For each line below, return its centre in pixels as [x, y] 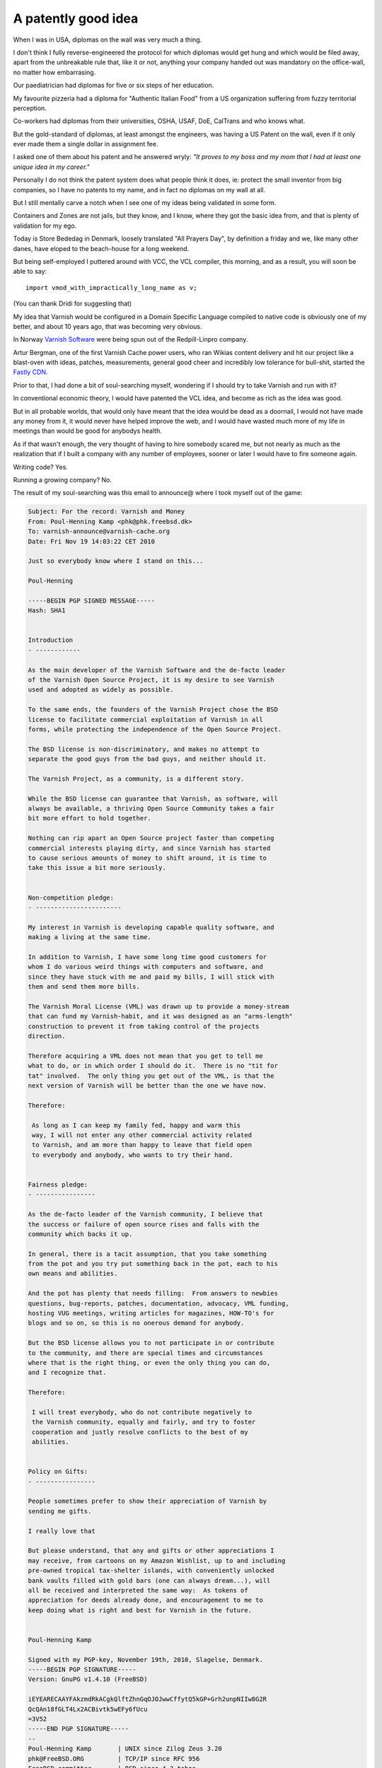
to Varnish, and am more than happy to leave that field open [142, 1145]
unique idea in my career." [51, 167]
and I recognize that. [67, 1373]
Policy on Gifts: [58, 1472]
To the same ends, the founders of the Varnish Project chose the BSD [153, 710]
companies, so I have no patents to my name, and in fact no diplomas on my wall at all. [139, 190]
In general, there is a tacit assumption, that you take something [147, 1254]
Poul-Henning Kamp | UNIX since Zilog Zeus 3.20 [125, 1749]
